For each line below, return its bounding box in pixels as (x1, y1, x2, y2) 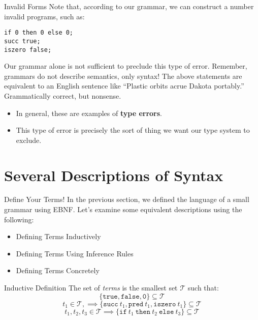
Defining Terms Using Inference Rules (16, 248, 134, 258)
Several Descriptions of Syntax (4, 164, 223, 185)
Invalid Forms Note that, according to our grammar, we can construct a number (4, 1, 254, 11)
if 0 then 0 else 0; (4, 29, 74, 37)
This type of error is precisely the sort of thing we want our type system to (16, 125, 250, 135)
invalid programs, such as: (4, 11, 85, 21)
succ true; (4, 37, 41, 45)
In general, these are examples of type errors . (16, 107, 162, 118)
